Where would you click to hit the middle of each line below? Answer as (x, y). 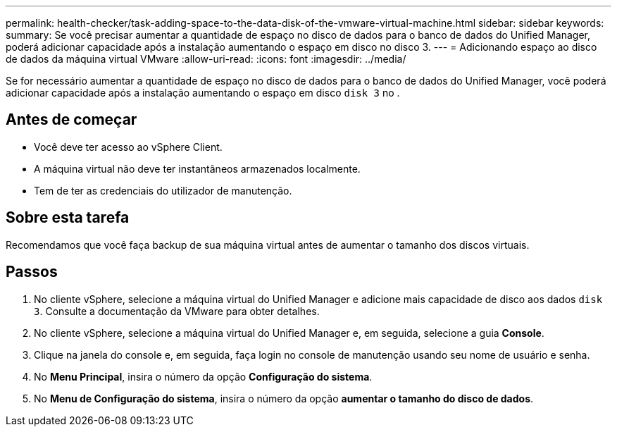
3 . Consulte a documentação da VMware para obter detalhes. (177, 311)
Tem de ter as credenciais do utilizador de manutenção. (163, 190)
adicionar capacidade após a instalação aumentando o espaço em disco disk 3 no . (203, 93)
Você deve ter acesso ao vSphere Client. (128, 147)
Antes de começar (71, 120)
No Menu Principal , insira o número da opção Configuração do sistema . (203, 376)
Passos (32, 272)
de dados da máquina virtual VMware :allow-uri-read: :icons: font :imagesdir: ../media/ (206, 59)
